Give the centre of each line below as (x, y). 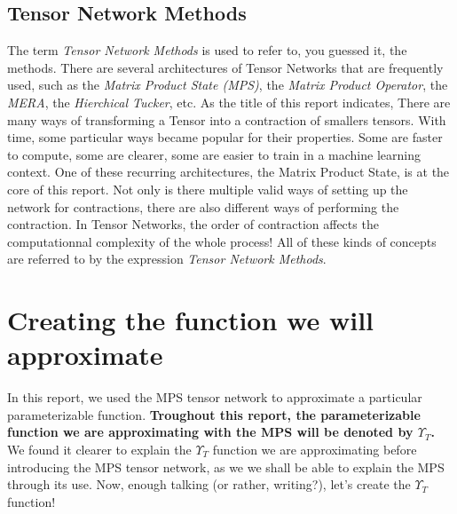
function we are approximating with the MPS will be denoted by (210, 432)
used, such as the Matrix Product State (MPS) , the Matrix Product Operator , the (228, 85)
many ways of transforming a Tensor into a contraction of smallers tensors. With (227, 119)
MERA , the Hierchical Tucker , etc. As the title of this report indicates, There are (229, 102)
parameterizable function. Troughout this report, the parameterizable (214, 414)
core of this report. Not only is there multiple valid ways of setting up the (208, 189)
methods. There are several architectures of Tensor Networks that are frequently (225, 67)
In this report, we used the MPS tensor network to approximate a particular (215, 397)
